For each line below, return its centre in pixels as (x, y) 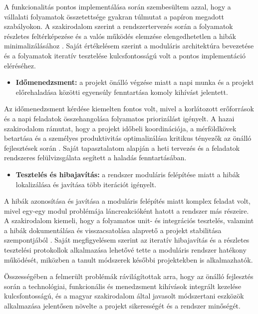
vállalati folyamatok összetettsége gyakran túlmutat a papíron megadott (114, 16)
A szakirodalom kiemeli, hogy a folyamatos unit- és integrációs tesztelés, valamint (129, 220)
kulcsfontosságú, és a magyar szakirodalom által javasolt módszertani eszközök (124, 296)
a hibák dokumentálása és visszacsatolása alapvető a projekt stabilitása (113, 230)
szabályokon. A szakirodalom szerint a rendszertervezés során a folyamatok (119, 26)
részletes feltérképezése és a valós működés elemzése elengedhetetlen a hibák (120, 36)
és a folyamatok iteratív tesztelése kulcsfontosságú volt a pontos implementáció (125, 55)
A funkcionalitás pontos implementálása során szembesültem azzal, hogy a (118, 6)
